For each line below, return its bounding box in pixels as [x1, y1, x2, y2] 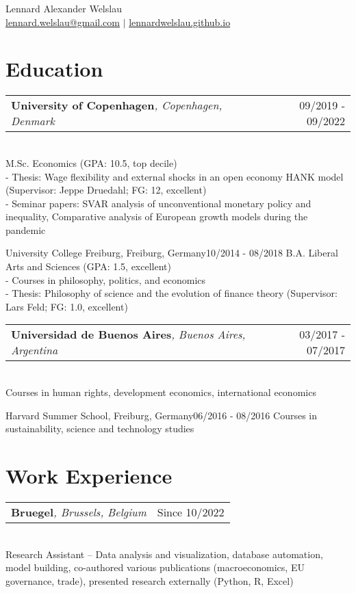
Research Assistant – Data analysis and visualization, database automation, [5, 546, 323, 561]
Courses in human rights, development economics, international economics [5, 385, 316, 399]
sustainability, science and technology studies [5, 421, 194, 436]
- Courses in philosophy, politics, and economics [5, 272, 206, 287]
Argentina [11, 342, 58, 358]
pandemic [5, 222, 46, 237]
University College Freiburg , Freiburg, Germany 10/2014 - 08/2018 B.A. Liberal [5, 246, 338, 260]
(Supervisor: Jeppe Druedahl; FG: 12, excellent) [5, 183, 207, 197]
